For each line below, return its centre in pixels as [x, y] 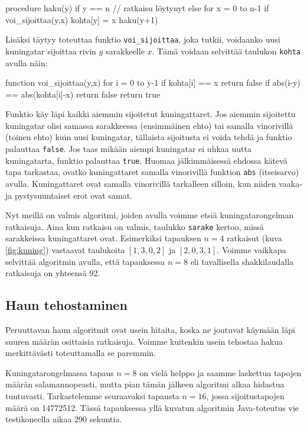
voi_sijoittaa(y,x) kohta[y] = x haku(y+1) [82, 19]
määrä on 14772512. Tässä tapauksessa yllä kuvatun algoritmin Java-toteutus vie [152, 407]
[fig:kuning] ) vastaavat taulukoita [65, 250]
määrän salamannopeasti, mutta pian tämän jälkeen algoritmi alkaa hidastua [145, 384]
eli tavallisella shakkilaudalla [242, 261]
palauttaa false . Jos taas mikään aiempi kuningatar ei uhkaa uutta [128, 149]
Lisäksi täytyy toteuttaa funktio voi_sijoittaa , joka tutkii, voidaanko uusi [143, 39]
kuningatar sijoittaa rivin [51, 51]
